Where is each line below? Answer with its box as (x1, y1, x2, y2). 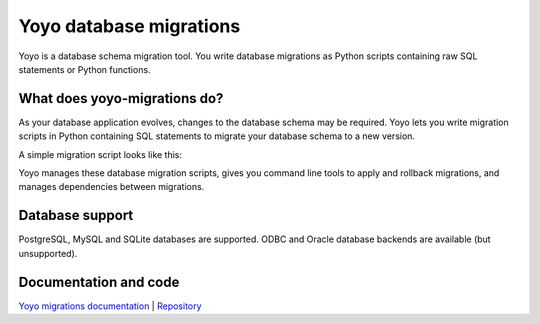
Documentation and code (18, 273, 180, 290)
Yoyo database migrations (18, 15, 241, 37)
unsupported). (18, 247, 78, 259)
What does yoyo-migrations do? (18, 90, 224, 107)
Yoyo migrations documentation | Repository (18, 300, 202, 312)
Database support (18, 207, 134, 224)
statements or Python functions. (18, 63, 151, 75)
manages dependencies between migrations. (18, 181, 205, 193)
